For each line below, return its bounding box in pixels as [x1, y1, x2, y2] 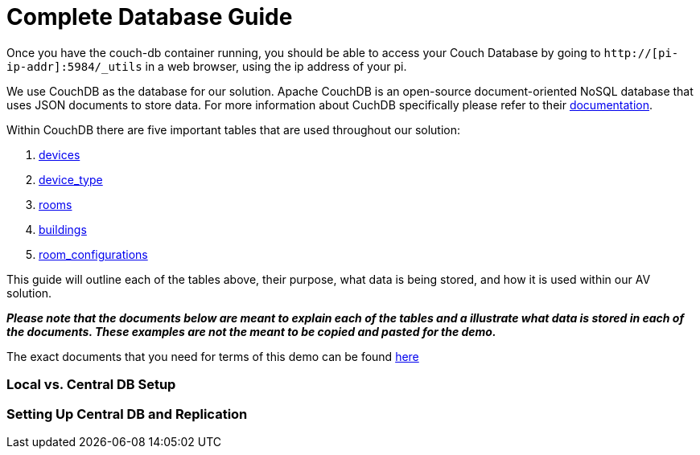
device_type [39, 172, 103, 187]
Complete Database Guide [6, 3, 293, 31]
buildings [39, 222, 87, 236]
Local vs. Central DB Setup [6, 376, 176, 393]
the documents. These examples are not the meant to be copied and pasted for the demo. [6, 324, 496, 338]
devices [39, 147, 80, 162]
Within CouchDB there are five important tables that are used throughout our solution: [6, 122, 461, 137]
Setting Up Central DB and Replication [6, 405, 248, 422]
